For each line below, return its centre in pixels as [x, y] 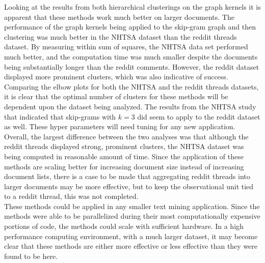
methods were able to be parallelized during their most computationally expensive [132, 216]
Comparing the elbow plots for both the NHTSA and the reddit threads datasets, [131, 86]
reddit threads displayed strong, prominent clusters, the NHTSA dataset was [124, 146]
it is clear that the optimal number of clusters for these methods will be [116, 96]
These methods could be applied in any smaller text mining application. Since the [132, 206]
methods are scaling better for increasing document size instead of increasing [124, 166]
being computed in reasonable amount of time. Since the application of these [124, 156]
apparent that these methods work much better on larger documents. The [119, 17]
